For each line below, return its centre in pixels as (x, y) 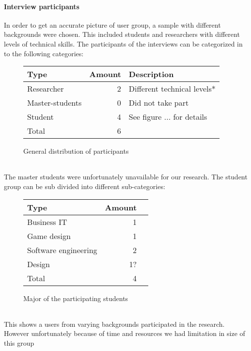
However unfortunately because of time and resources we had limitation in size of (125, 333)
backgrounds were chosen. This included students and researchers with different (122, 34)
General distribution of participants (76, 151)
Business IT (47, 222)
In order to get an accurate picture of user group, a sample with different (112, 24)
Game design (49, 236)
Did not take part (159, 103)
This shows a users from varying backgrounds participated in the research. (114, 324)
